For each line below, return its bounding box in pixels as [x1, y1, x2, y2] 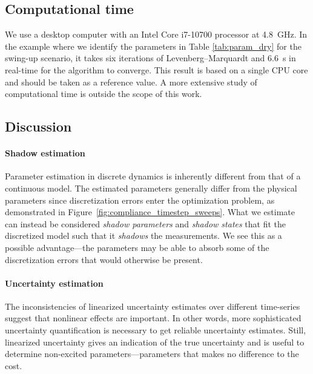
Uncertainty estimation [5, 276, 104, 289]
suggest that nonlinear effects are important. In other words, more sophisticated [5, 312, 301, 324]
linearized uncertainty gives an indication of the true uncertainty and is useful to [5, 335, 305, 348]
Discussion [5, 117, 72, 136]
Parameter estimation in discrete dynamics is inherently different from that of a [5, 170, 301, 182]
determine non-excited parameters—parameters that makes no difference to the [5, 347, 299, 360]
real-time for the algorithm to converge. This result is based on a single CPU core [5, 63, 308, 76]
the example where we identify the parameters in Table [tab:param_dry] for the [5, 39, 301, 52]
